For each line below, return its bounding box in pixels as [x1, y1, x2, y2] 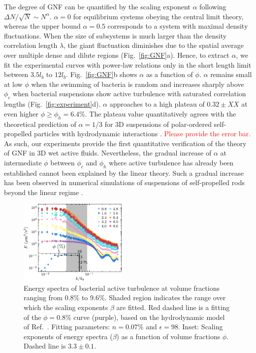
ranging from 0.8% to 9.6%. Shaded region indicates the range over [24, 292, 226, 303]
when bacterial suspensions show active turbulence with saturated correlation [13, 88, 246, 99]
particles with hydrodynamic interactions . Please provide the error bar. [34, 128, 251, 139]
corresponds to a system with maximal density [107, 21, 248, 31]
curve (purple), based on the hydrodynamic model [73, 312, 225, 322]
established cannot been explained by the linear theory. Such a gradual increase [4, 167, 244, 178]
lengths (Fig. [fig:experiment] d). [4, 99, 101, 109]
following [199, 1, 226, 11]
